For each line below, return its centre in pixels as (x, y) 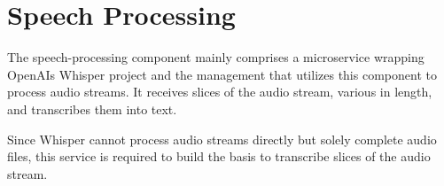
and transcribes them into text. (92, 108)
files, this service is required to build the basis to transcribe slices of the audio (219, 156)
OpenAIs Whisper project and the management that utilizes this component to (222, 74)
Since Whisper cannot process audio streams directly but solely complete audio (222, 139)
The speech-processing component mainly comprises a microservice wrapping (216, 57)
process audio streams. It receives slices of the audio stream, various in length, (220, 92)
